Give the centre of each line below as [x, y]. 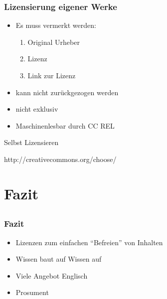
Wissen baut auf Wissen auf [59, 259]
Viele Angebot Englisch [52, 275]
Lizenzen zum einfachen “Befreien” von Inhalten [89, 242]
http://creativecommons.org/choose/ [60, 159]
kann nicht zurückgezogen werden [67, 92]
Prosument [32, 292]
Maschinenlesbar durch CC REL [65, 125]
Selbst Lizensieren [31, 142]
